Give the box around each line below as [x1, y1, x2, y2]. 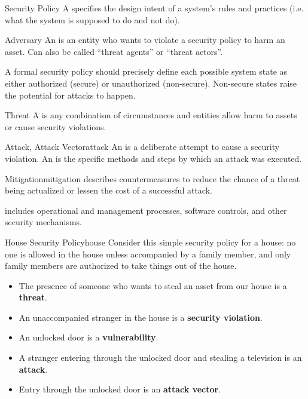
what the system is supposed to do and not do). [5, 13, 180, 26]
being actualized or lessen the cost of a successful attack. [5, 184, 212, 197]
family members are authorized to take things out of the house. [5, 259, 237, 272]
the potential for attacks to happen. [5, 88, 136, 101]
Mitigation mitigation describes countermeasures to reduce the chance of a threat [5, 172, 300, 185]
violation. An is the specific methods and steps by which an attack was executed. [5, 152, 302, 164]
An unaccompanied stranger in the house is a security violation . [19, 311, 263, 323]
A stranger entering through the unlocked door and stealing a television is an [19, 351, 302, 364]
